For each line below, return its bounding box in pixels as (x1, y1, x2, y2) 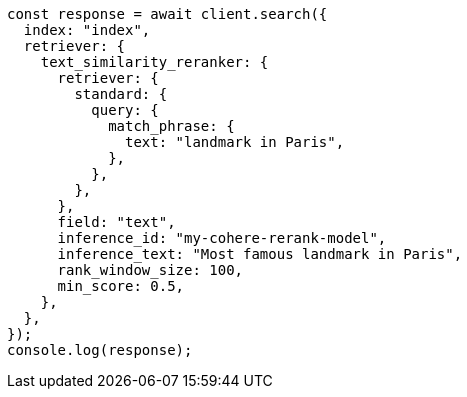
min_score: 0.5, (57, 278, 185, 294)
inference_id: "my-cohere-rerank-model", (57, 230, 387, 246)
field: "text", (57, 214, 176, 230)
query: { (91, 102, 159, 118)
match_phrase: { (108, 118, 235, 134)
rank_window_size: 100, (57, 262, 244, 278)
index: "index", (23, 22, 151, 38)
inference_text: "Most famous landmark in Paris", (57, 246, 463, 262)
